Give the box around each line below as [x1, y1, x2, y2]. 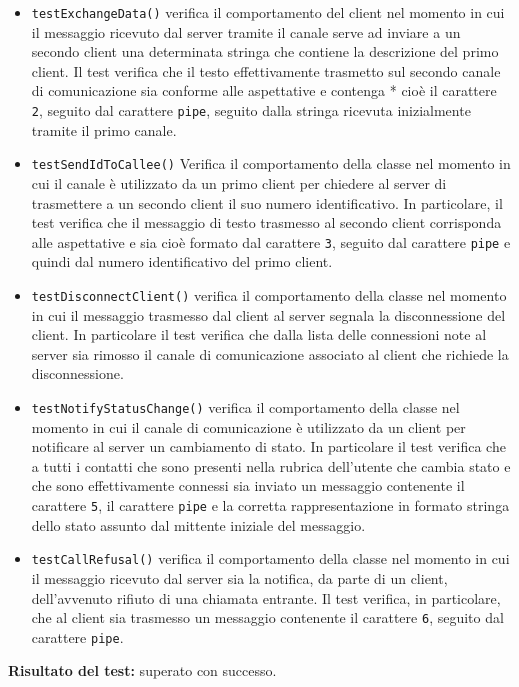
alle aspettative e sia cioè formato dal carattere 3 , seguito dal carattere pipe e [31, 231, 511, 252]
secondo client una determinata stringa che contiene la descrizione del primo [31, 41, 499, 62]
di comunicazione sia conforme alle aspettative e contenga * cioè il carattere [31, 80, 497, 101]
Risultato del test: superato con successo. [8, 660, 277, 681]
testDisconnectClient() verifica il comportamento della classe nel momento [31, 284, 507, 305]
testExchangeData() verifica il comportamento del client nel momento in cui [31, 2, 505, 22]
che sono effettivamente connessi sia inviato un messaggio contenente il [31, 475, 465, 496]
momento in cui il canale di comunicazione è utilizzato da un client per [31, 416, 466, 437]
